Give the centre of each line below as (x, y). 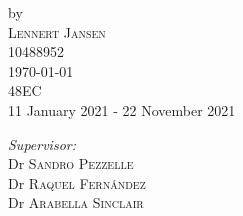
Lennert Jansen (57, 31)
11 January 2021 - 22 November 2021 (122, 109)
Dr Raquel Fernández (77, 182)
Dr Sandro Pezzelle (71, 163)
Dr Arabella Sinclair (76, 202)
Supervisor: (42, 143)
